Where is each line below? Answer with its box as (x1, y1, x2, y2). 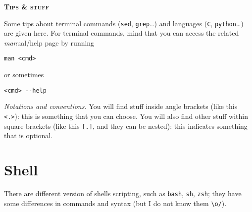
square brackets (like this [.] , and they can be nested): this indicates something (4, 120, 248, 131)
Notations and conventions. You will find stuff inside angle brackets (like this (4, 101, 238, 111)
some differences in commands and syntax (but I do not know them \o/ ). (4, 198, 227, 208)
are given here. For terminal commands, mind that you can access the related (4, 28, 239, 38)
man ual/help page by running (4, 37, 95, 48)
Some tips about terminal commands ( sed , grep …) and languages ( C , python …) (4, 18, 244, 28)
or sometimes (4, 69, 44, 80)
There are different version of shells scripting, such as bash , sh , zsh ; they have (4, 188, 242, 198)
